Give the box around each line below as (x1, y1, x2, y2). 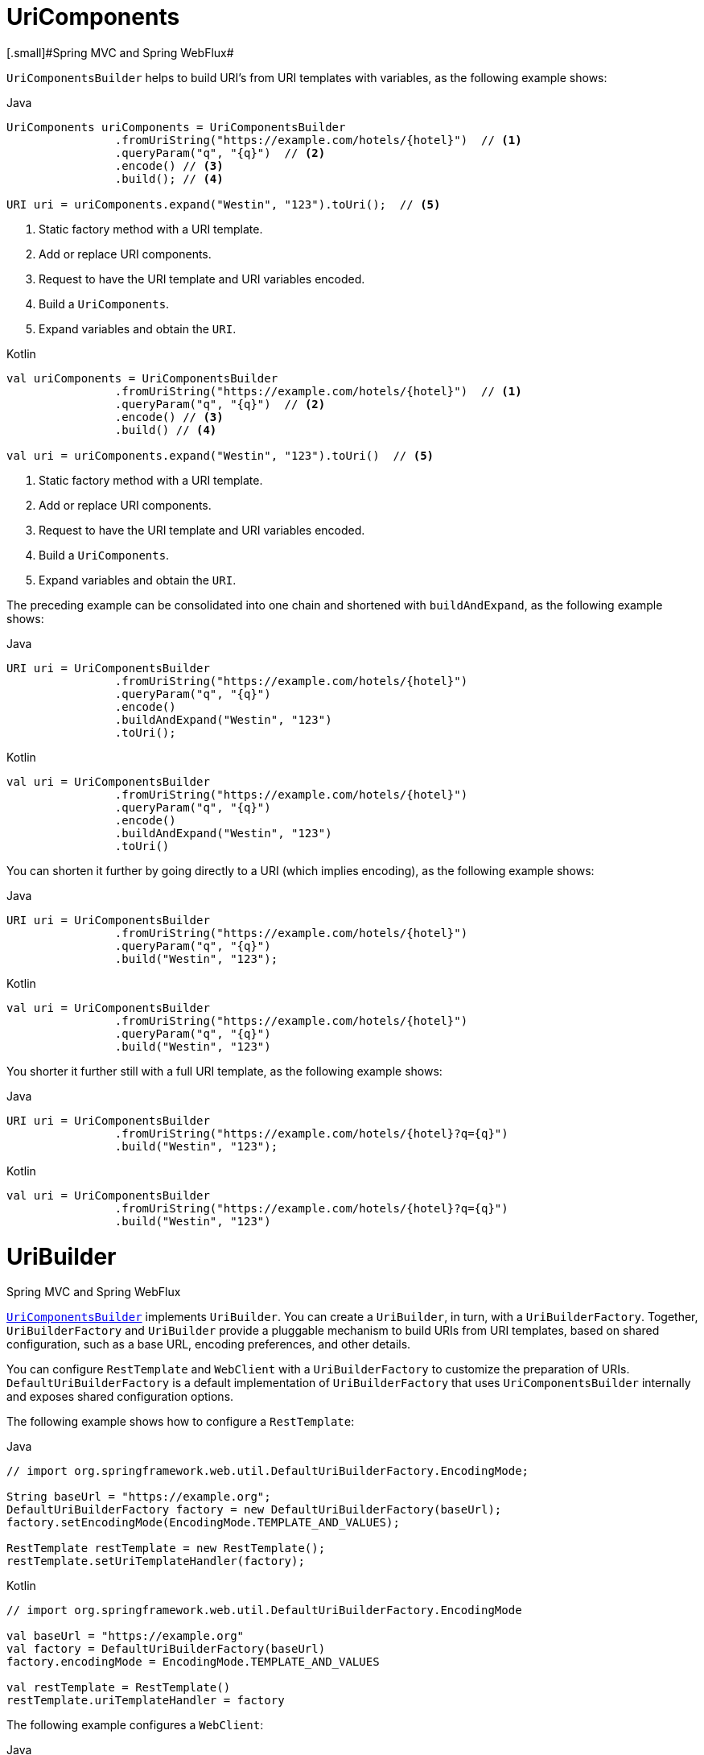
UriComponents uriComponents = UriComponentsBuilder (6, 120, 346, 134)
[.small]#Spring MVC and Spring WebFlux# (6, 45, 234, 60)
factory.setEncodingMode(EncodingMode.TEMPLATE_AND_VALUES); (6, 1516, 400, 1530)
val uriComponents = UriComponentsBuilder (6, 371, 278, 385)
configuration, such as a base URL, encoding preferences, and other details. (6, 1337, 411, 1352)
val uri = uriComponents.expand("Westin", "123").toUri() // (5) (6, 448, 434, 462)
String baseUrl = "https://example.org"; (6, 1490, 271, 1504)
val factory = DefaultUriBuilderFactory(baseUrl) (6, 1642, 326, 1656)
